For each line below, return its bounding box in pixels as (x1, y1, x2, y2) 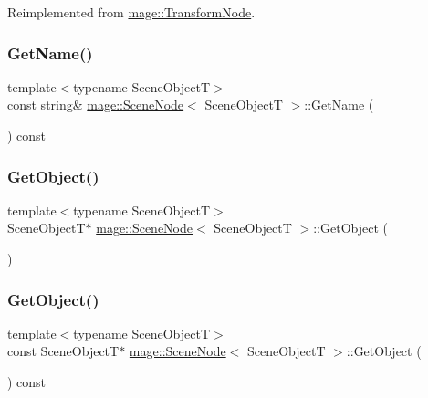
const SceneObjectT (7, 341, 120, 361)
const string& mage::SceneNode (7, 95, 184, 114)
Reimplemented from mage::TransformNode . (7, 3, 256, 21)
